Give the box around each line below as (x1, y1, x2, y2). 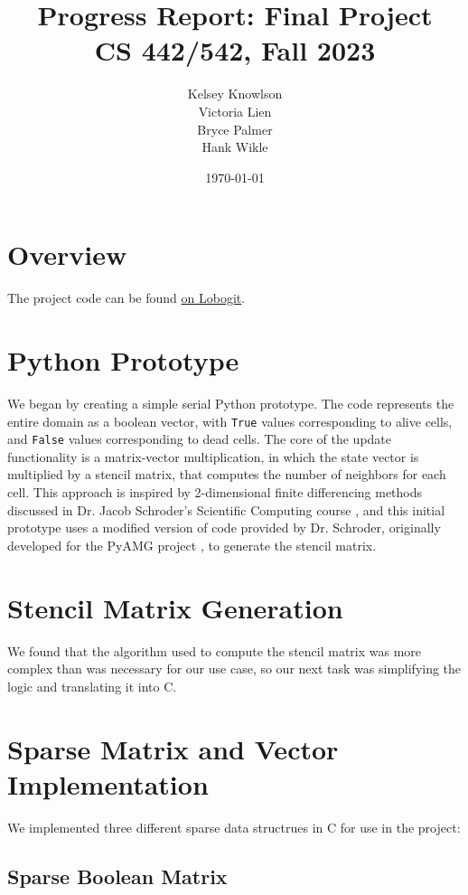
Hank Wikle (201, 137, 268, 156)
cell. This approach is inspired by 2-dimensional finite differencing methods (7, 483, 423, 502)
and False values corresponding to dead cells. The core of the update (7, 429, 392, 448)
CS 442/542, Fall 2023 (94, 32, 376, 69)
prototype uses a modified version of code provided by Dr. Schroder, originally (7, 518, 441, 537)
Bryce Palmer (197, 119, 273, 138)
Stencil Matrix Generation (7, 589, 343, 626)
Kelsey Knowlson (187, 84, 283, 103)
